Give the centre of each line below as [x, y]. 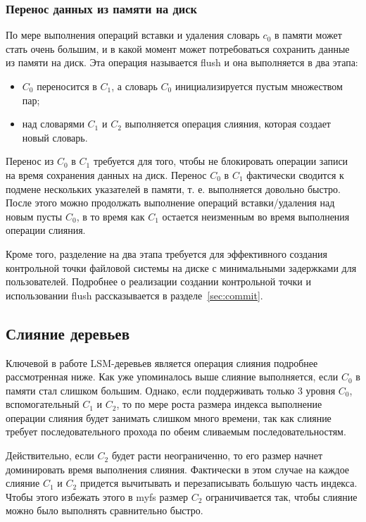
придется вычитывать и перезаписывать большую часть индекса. [219, 483]
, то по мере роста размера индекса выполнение [219, 404]
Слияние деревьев [68, 333]
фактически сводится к [295, 174]
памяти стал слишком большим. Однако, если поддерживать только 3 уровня [171, 390]
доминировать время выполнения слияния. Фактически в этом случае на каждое [178, 469]
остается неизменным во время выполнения [256, 216]
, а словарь [134, 86]
